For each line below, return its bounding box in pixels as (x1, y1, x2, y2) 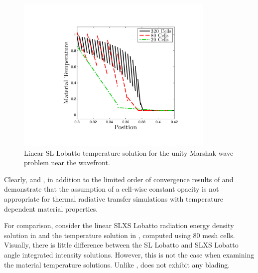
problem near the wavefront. (24, 157, 110, 168)
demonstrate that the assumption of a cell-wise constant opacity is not (4, 184, 219, 194)
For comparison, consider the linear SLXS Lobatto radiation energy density (4, 220, 234, 231)
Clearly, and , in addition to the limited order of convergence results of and (4, 174, 234, 184)
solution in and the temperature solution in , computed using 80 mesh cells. (4, 230, 235, 240)
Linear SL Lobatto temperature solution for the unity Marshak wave (24, 147, 234, 158)
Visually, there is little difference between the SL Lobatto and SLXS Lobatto (4, 240, 239, 250)
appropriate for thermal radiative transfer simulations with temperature (4, 193, 224, 204)
